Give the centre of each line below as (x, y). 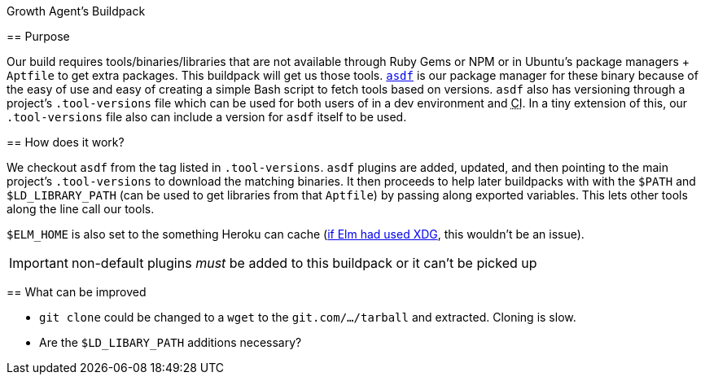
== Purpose (38, 36)
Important (39, 263)
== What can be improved (77, 292)
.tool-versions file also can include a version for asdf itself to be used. (207, 117)
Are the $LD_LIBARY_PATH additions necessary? (171, 342)
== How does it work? (66, 142)
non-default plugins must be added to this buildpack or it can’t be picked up (304, 263)
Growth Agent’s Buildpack (76, 11)
